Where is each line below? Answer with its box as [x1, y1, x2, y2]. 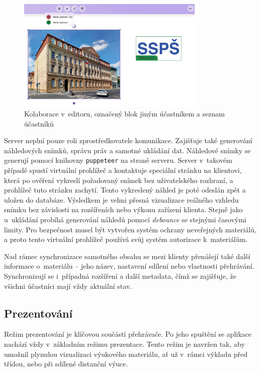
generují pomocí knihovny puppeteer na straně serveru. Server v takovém [4, 155, 232, 165]
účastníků [24, 118, 54, 129]
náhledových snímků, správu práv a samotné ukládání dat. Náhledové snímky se [4, 145, 251, 155]
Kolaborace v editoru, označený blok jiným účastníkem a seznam [24, 108, 225, 118]
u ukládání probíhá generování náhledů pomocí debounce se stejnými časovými [4, 214, 246, 224]
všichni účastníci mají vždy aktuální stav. [4, 280, 132, 291]
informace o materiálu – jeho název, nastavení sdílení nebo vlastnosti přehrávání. [4, 261, 254, 271]
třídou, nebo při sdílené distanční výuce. [4, 358, 128, 369]
